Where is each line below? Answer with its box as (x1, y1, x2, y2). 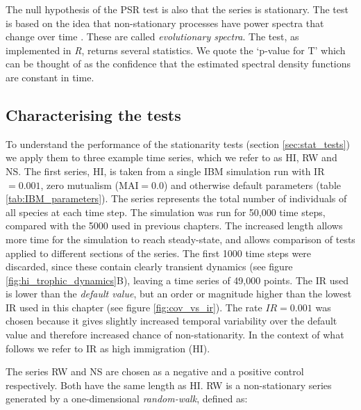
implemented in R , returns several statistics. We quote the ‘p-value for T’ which (6, 42, 346, 57)
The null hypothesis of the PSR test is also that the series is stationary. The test (6, 2, 349, 16)
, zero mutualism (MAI (40, 177, 139, 192)
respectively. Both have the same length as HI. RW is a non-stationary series (6, 377, 332, 392)
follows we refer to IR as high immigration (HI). (6, 341, 210, 355)
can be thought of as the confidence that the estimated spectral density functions (6, 56, 351, 71)
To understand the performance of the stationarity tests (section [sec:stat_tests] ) (6, 136, 350, 151)
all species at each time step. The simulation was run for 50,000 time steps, (6, 204, 326, 219)
